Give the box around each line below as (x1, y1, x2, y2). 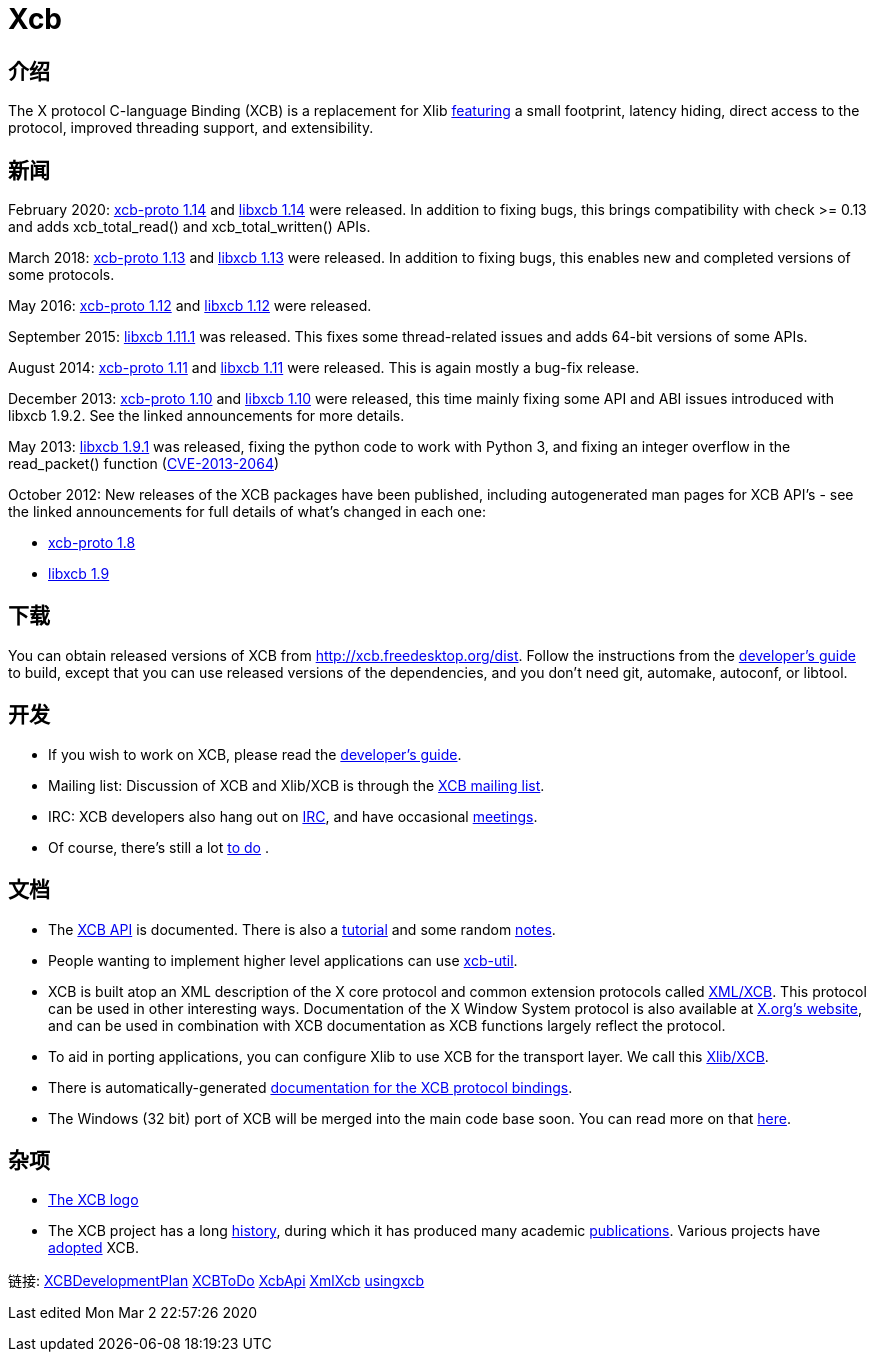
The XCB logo (48, 1191, 139, 1209)
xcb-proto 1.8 (48, 534, 136, 552)
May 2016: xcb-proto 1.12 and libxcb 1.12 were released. (8, 297, 372, 315)
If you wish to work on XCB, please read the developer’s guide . (48, 745, 462, 763)
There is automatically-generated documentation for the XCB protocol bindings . (48, 1078, 573, 1096)
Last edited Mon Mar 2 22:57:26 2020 (8, 1304, 258, 1322)
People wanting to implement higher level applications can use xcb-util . (48, 951, 518, 969)
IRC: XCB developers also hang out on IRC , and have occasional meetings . (48, 807, 538, 825)
